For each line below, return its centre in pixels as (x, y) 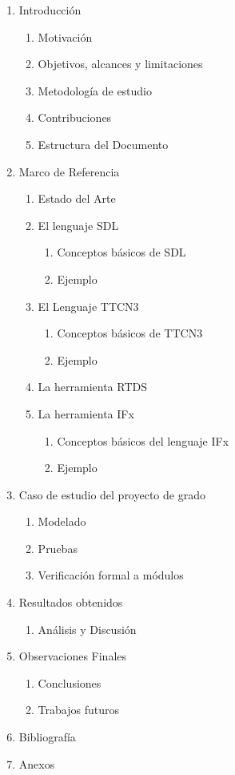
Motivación (65, 36)
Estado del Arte (77, 198)
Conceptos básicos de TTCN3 (130, 333)
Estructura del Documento (103, 144)
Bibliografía (47, 737)
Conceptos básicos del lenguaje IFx (143, 440)
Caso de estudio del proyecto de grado (112, 494)
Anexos (37, 763)
